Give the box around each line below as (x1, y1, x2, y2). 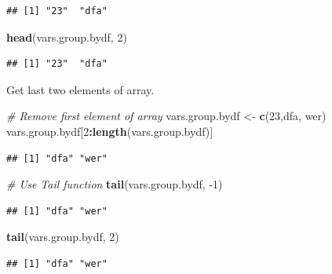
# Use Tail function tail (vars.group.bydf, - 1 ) (6, 176, 223, 192)
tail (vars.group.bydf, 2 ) (6, 228, 119, 245)
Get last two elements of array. (6, 81, 155, 97)
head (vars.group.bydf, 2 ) (6, 28, 127, 45)
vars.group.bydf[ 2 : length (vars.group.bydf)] (6, 122, 213, 139)
